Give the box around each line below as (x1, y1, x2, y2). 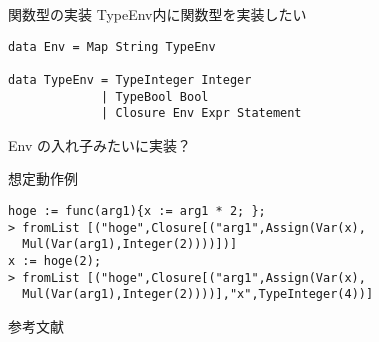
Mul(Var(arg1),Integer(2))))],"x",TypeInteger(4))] (22, 287, 374, 302)
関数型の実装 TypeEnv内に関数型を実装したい (8, 4, 307, 24)
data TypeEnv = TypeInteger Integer (8, 72, 252, 87)
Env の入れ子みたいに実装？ (8, 134, 191, 155)
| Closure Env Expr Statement (101, 106, 302, 121)
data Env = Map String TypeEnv (8, 39, 216, 54)
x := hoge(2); (8, 254, 102, 269)
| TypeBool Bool (101, 89, 209, 104)
